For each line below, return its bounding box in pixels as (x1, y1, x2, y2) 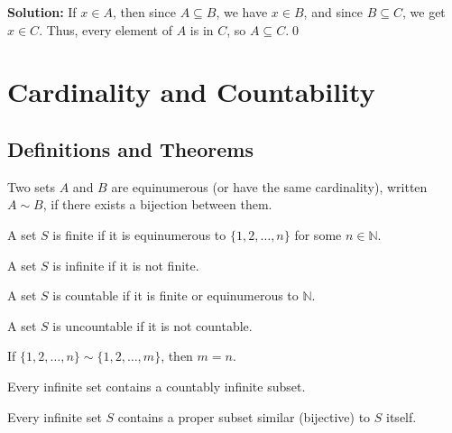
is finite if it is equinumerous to (52, 225, 226, 244)
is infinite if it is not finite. (52, 255, 199, 274)
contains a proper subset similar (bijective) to (117, 407, 371, 426)
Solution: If (7, 3, 77, 21)
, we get (401, 3, 446, 21)
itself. (386, 407, 417, 426)
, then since (112, 3, 176, 21)
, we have (216, 3, 268, 21)
